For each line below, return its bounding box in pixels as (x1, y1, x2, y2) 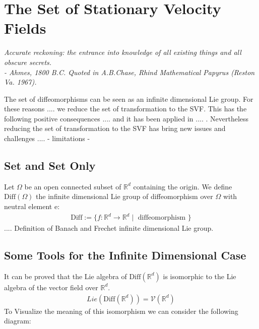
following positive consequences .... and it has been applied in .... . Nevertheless (4, 113, 249, 123)
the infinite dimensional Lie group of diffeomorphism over (36, 191, 213, 202)
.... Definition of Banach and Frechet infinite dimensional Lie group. (4, 223, 214, 233)
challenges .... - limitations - (4, 133, 90, 144)
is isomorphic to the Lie (163, 271, 236, 281)
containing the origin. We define (133, 181, 232, 191)
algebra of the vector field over (4, 282, 98, 292)
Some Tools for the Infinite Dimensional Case (4, 247, 246, 263)
